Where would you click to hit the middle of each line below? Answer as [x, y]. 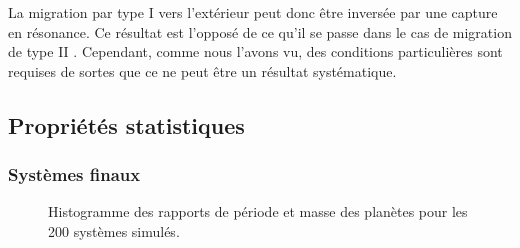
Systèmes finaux [74, 174]
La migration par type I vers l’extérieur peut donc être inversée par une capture [253, 12]
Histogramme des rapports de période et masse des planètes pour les [258, 211]
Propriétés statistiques [126, 124]
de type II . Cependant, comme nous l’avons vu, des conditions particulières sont [255, 51]
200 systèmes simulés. [114, 230]
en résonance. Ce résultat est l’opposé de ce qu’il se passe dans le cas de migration [260, 31]
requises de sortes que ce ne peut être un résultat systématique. [202, 70]
